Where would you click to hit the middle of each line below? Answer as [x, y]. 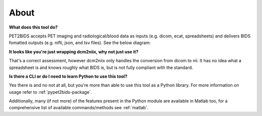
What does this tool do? [33, 27]
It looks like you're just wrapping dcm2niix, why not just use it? [74, 51]
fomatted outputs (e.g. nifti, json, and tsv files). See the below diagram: [80, 43]
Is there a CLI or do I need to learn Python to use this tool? [68, 76]
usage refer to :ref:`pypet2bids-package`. [50, 92]
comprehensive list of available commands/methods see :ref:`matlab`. [79, 108]
